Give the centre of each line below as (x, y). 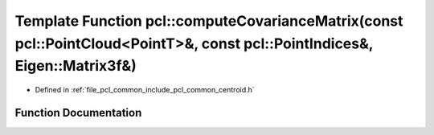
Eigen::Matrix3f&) (76, 66)
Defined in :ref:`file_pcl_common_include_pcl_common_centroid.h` (145, 90)
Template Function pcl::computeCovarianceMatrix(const (209, 21)
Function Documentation (78, 112)
